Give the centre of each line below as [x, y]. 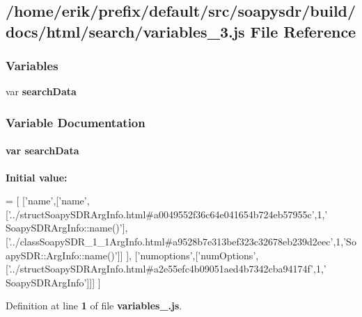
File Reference [303, 31]
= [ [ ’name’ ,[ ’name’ [46, 201]
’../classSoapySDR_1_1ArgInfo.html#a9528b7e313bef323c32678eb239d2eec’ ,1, [176, 241]
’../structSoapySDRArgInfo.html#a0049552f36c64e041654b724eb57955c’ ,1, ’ [168, 214]
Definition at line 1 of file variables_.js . [94, 306]
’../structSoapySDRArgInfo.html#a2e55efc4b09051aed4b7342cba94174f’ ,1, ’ [167, 269]
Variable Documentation [76, 122]
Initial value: [37, 177]
